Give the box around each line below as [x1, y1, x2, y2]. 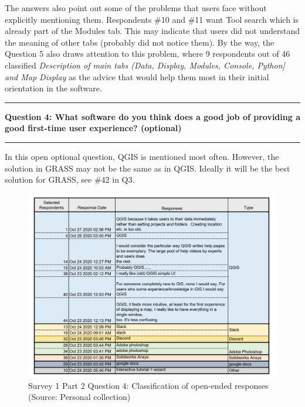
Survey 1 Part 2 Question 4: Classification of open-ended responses [28, 379, 269, 391]
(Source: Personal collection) [28, 391, 131, 403]
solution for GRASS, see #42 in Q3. [5, 173, 135, 186]
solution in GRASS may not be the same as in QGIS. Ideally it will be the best [5, 162, 290, 174]
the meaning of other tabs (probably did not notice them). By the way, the [5, 36, 274, 48]
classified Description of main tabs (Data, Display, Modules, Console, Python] [5, 59, 285, 71]
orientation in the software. [5, 82, 102, 94]
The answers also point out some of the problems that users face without [5, 2, 267, 13]
